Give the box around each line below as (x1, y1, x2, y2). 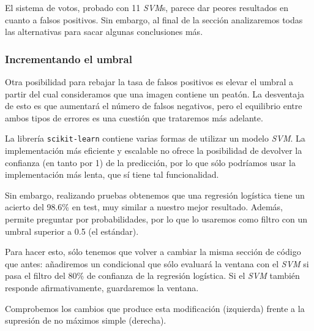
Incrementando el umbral (5, 51, 132, 66)
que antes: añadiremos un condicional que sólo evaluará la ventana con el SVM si (5, 257, 309, 270)
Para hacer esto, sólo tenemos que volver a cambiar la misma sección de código (5, 245, 301, 258)
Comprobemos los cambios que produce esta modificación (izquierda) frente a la (5, 302, 305, 314)
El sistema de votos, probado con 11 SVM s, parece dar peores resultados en (5, 1, 289, 13)
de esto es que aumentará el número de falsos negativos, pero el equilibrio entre (5, 99, 302, 112)
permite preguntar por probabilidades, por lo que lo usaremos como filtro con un (5, 213, 308, 225)
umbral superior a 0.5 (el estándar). (5, 224, 139, 237)
